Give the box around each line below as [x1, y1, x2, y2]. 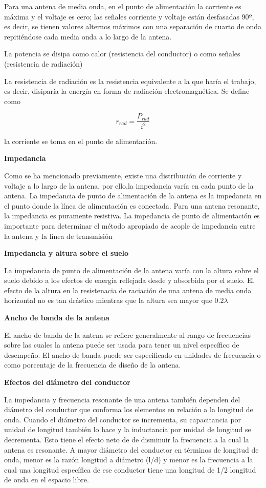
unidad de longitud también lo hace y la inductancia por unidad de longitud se [4, 424, 251, 435]
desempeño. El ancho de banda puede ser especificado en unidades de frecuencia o [4, 349, 261, 360]
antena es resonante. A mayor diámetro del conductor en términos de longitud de [4, 444, 259, 455]
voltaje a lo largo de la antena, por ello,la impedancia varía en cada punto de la [4, 180, 254, 191]
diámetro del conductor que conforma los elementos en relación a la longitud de [4, 404, 253, 415]
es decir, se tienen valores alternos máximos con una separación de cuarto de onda [4, 21, 262, 32]
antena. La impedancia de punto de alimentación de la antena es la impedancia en [4, 190, 262, 201]
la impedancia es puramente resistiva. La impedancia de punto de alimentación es [4, 210, 260, 221]
